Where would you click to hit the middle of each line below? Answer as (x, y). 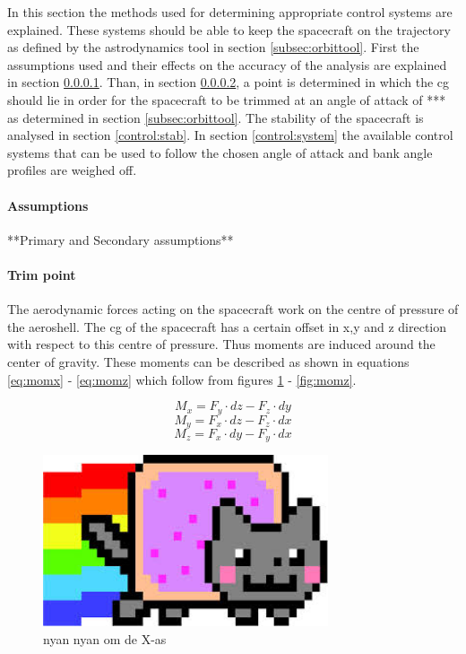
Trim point (42, 274)
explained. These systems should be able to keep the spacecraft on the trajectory (229, 29)
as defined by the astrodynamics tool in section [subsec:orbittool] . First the (213, 47)
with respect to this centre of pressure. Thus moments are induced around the (221, 344)
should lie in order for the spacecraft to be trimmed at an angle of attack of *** (227, 99)
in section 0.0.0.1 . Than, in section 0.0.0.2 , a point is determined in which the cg (229, 82)
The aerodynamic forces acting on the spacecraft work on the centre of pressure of (233, 309)
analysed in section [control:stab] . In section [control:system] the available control (230, 135)
